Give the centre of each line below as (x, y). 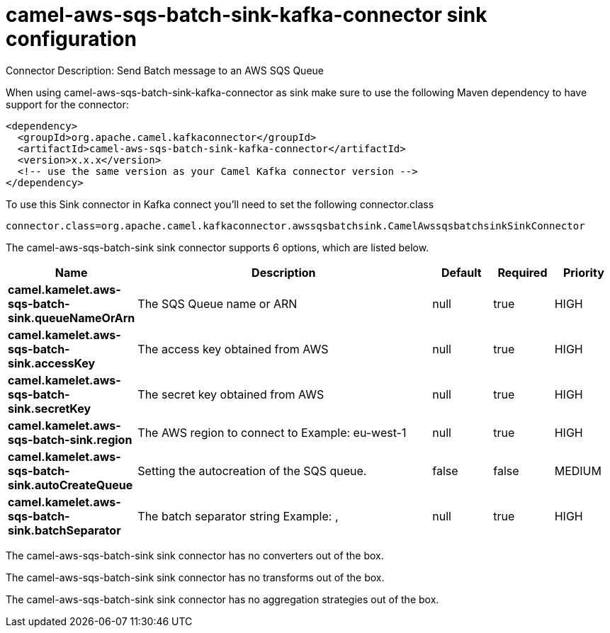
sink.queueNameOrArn (72, 318)
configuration (71, 39)
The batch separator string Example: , (238, 516)
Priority (583, 272)
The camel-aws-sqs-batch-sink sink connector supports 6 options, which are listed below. (218, 247)
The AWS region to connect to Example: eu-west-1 (272, 432)
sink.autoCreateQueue (70, 485)
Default (461, 272)
